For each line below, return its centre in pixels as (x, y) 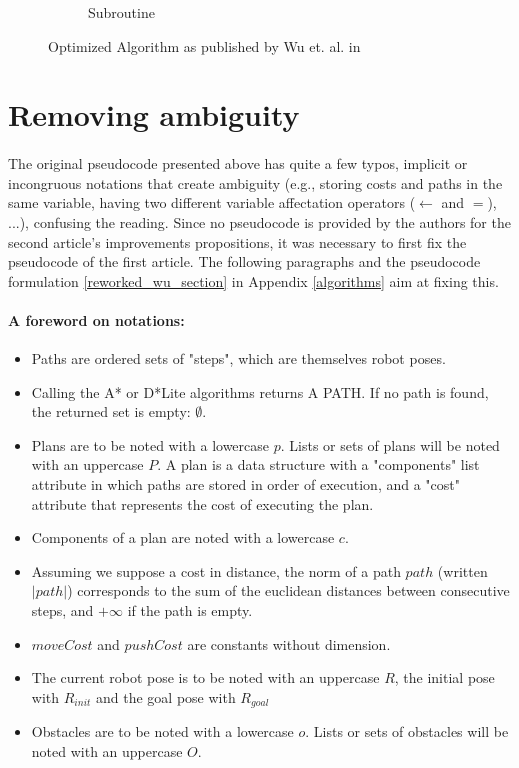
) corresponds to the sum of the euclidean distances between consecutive (288, 590)
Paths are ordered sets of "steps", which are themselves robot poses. (238, 358)
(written (462, 570)
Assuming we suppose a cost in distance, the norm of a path (216, 570)
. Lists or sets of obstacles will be (407, 731)
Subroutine (121, 12)
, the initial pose (444, 677)
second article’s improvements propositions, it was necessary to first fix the (237, 241)
